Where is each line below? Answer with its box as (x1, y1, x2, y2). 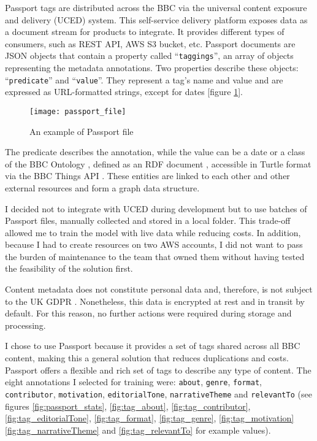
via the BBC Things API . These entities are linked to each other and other (5, 169, 290, 182)
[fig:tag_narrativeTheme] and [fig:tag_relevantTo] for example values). (5, 423, 271, 436)
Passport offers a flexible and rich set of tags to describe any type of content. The (5, 363, 311, 376)
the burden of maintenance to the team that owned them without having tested (5, 250, 305, 263)
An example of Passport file (29, 125, 134, 137)
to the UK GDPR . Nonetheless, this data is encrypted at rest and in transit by (5, 294, 305, 307)
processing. (5, 318, 46, 331)
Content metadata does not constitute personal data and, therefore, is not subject (5, 283, 313, 296)
